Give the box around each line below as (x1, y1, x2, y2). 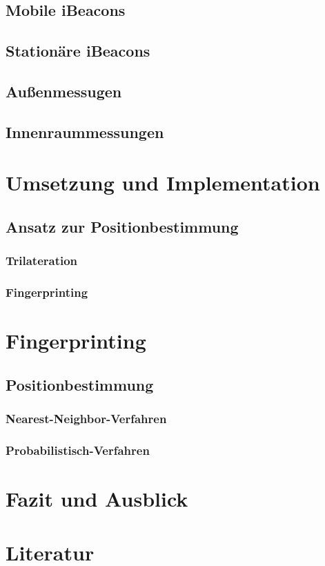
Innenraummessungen (6, 121, 164, 142)
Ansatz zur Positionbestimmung (6, 215, 239, 237)
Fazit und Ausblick (6, 485, 188, 512)
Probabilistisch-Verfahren (6, 441, 150, 458)
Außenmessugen (6, 80, 122, 101)
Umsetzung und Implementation (6, 168, 320, 197)
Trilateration (6, 252, 78, 269)
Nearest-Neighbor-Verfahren (6, 410, 167, 427)
